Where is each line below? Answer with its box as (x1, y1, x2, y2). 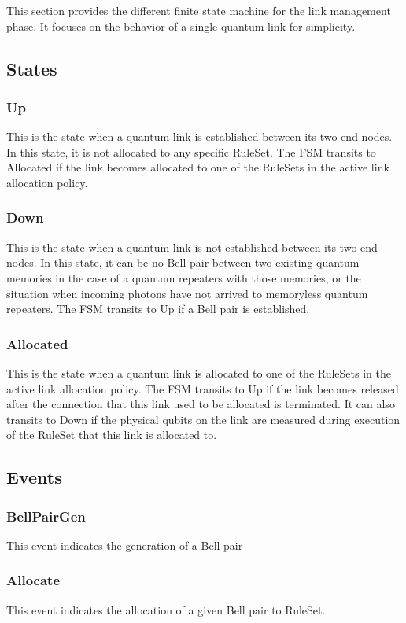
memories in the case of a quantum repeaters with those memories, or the (6, 269, 361, 286)
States (6, 56, 57, 80)
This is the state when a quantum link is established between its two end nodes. (6, 128, 393, 145)
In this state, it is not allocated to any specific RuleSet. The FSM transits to (6, 143, 376, 160)
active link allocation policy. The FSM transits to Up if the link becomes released (6, 380, 399, 396)
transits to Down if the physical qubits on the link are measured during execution (6, 411, 400, 427)
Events (6, 465, 62, 489)
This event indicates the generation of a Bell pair (6, 536, 243, 553)
